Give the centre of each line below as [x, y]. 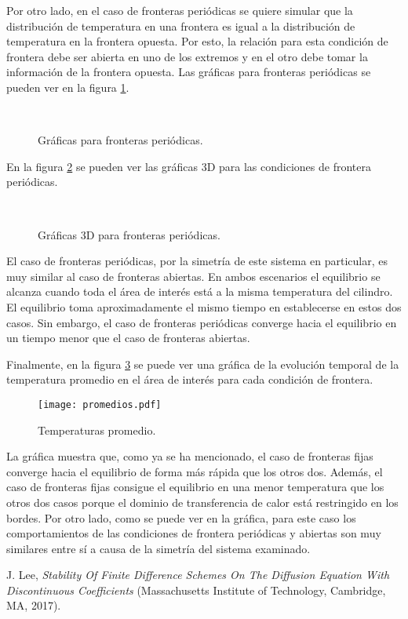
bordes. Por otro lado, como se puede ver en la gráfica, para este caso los [181, 517]
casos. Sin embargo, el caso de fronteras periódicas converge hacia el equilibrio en [202, 322]
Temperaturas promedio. [97, 430]
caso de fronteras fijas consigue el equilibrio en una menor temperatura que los [195, 487]
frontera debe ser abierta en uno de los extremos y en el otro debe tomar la [187, 56]
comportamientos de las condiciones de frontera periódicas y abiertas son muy [194, 533]
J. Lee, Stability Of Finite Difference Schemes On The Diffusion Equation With [198, 575]
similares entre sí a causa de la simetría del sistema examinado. [158, 548]
